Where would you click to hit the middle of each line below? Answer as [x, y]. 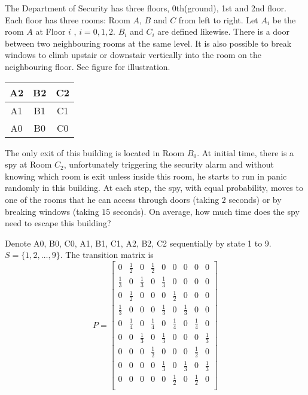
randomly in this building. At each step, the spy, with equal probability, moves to [154, 188]
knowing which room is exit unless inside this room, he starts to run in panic [146, 176]
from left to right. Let [218, 19]
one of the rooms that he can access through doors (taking [112, 199]
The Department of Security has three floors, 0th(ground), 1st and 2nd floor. [146, 8]
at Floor [51, 31]
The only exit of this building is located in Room [95, 152]
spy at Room [28, 164]
